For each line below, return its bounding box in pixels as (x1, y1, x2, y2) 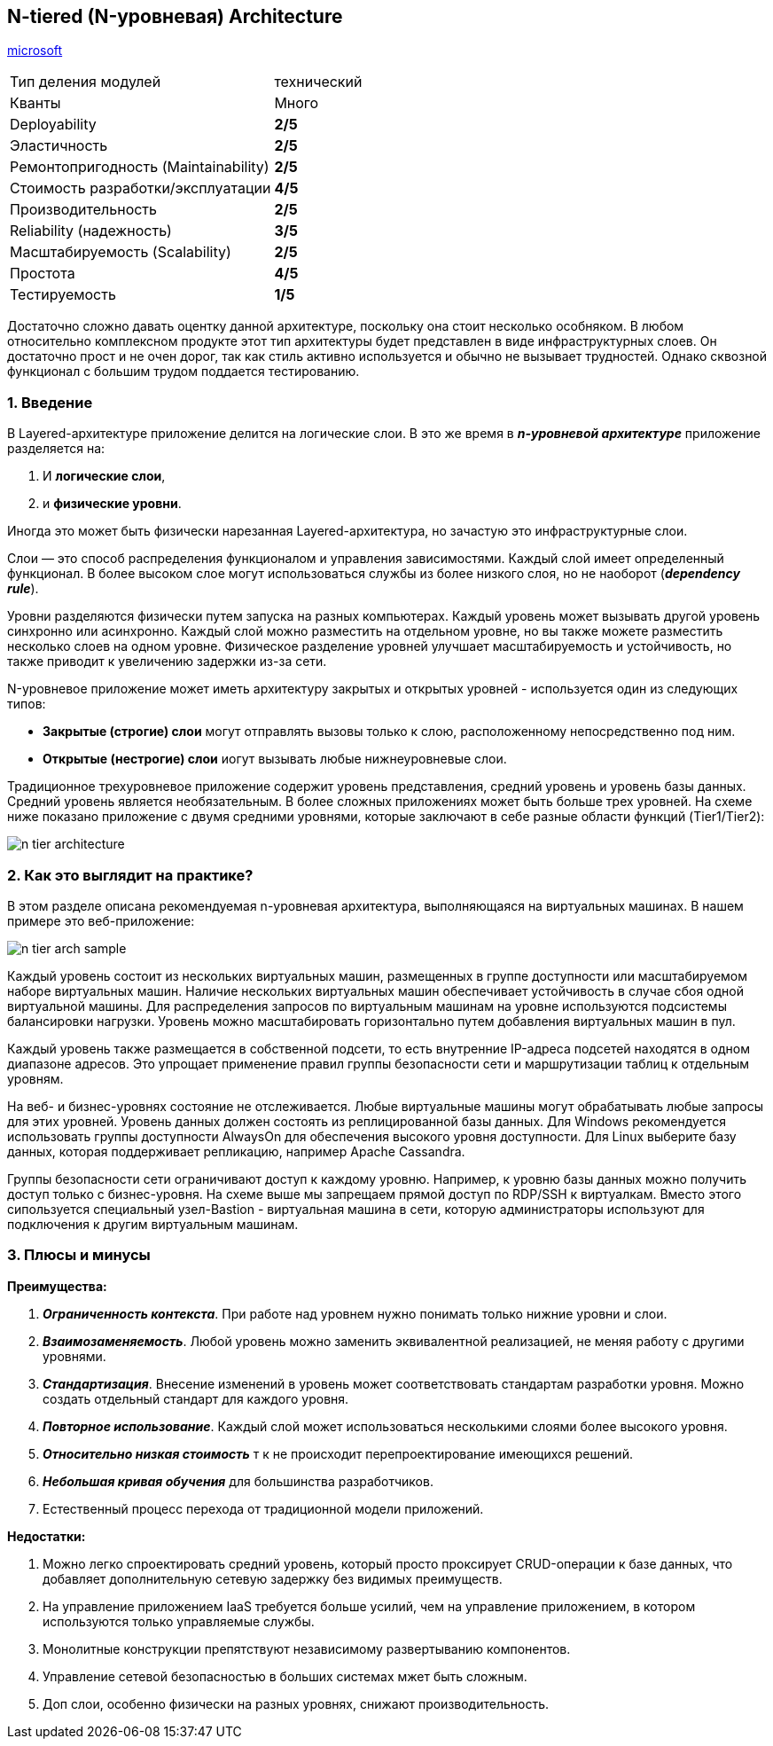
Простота (10, 264, 75, 283)
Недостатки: (7, 1528, 86, 1544)
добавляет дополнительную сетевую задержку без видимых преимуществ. (43, 1570, 503, 1586)
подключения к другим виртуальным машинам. (7, 1216, 299, 1232)
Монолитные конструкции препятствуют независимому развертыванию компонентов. (43, 1640, 571, 1656)
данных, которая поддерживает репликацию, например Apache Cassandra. (7, 1143, 465, 1159)
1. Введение (7, 393, 93, 411)
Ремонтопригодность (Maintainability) (10, 158, 269, 176)
